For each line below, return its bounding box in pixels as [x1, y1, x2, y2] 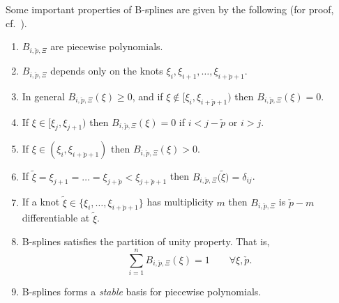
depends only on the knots [50, 63, 163, 77]
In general [22, 88, 65, 103]
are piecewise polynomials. [50, 39, 163, 54]
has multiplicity [146, 194, 213, 209]
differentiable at [22, 210, 90, 225]
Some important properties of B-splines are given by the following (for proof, [6, 2, 334, 16]
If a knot [22, 194, 60, 209]
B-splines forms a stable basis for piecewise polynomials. [22, 283, 262, 298]
